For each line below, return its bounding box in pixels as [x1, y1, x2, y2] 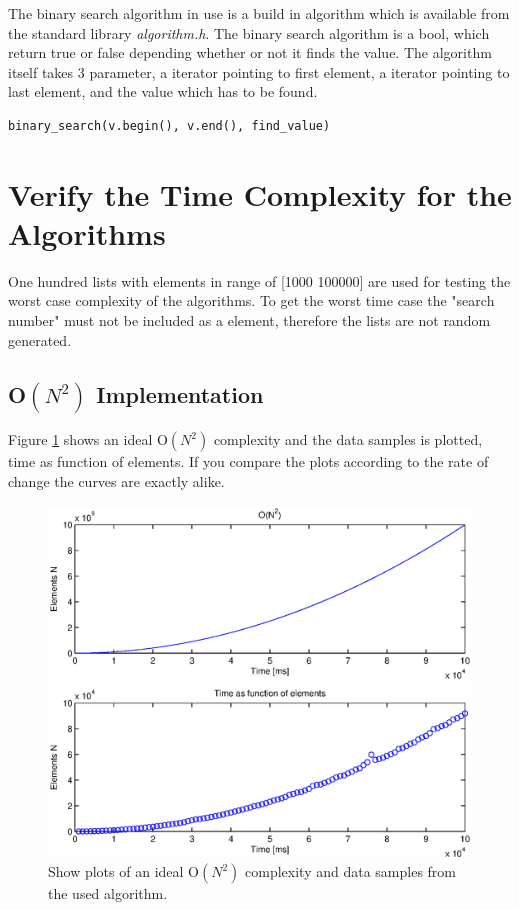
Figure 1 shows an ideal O [8, 429, 168, 450]
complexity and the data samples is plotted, [213, 429, 483, 450]
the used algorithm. [48, 883, 168, 904]
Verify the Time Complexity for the [8, 173, 512, 214]
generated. [8, 329, 72, 350]
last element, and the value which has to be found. [8, 81, 318, 102]
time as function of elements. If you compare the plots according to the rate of [8, 451, 489, 472]
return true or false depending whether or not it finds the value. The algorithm [8, 42, 492, 63]
